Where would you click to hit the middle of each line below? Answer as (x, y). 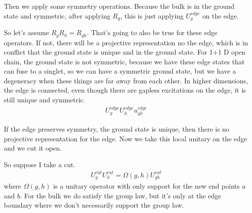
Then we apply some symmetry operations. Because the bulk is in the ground (119, 6)
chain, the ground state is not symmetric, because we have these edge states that (124, 61)
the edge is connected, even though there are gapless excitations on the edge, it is (125, 90)
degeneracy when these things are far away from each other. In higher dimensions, (126, 80)
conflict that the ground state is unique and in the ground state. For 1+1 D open (125, 52)
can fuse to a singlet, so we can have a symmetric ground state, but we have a (120, 71)
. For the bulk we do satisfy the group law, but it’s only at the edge (121, 195)
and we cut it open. (33, 148)
